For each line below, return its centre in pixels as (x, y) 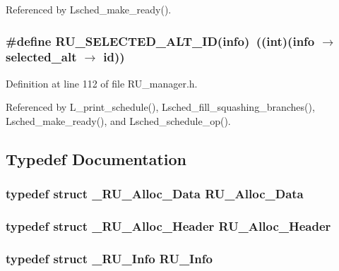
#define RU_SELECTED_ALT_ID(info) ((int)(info (160, 41)
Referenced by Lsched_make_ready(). (89, 9)
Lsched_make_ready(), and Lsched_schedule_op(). (118, 120)
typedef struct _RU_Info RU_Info (109, 258)
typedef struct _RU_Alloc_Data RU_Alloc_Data (155, 194)
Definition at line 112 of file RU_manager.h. (102, 83)
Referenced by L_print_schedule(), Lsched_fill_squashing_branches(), (160, 107)
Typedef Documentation (96, 158)
